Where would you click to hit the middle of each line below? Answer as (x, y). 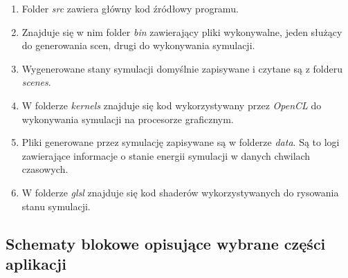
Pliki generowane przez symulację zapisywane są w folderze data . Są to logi (181, 142)
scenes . (36, 82)
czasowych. (45, 169)
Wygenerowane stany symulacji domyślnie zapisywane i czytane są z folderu (182, 68)
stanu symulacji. (56, 206)
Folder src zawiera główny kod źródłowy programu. (130, 8)
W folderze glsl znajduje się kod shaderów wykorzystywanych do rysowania (180, 192)
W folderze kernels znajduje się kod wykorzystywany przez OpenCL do (172, 105)
